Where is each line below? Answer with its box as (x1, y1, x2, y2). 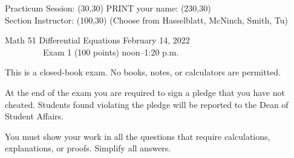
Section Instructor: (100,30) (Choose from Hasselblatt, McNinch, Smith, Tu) (5, 13, 288, 26)
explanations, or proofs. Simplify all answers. (5, 142, 171, 154)
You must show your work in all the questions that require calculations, (5, 130, 270, 142)
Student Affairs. (5, 110, 64, 122)
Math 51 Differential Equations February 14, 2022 (5, 34, 190, 46)
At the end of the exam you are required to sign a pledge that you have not (5, 86, 285, 98)
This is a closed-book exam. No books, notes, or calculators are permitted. (5, 66, 281, 78)
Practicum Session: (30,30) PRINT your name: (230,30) (5, 2, 211, 14)
